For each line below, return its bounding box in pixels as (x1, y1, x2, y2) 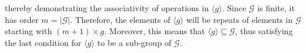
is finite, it (257, 2, 295, 14)
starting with (5, 25, 52, 37)
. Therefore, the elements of (70, 13, 171, 25)
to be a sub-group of (97, 36, 172, 48)
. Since (222, 2, 247, 14)
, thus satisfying (235, 25, 293, 37)
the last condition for (5, 36, 81, 48)
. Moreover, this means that (104, 25, 206, 37)
